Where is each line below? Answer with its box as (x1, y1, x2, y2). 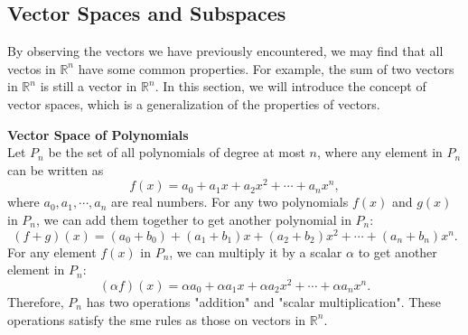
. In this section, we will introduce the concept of (154, 77, 426, 96)
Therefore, (7, 292, 64, 311)
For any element (7, 242, 97, 261)
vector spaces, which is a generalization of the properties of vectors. (7, 94, 380, 113)
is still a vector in (40, 77, 137, 96)
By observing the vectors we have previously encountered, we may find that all (7, 42, 444, 60)
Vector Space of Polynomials (7, 125, 189, 144)
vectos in (7, 59, 56, 78)
